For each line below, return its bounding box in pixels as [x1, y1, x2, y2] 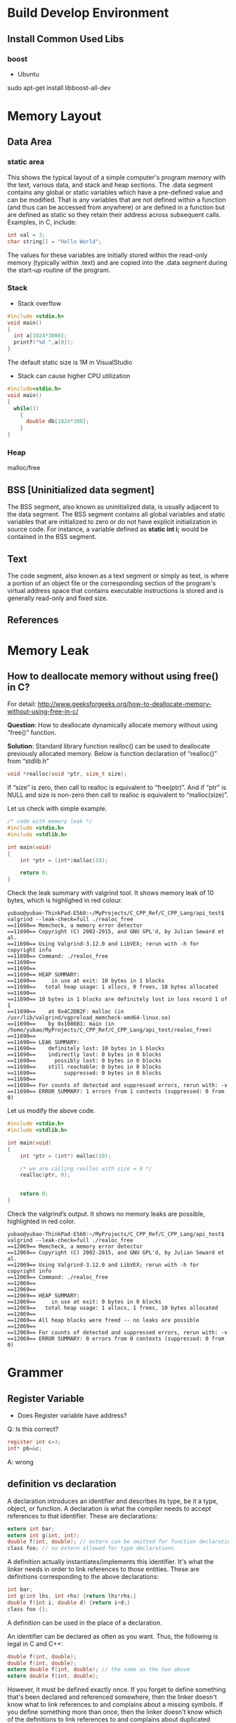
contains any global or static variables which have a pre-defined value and [7, 188, 223, 196]
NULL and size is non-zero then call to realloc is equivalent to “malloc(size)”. [7, 791, 228, 799]
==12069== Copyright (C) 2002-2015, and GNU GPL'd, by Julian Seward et [7, 1249, 225, 1256]
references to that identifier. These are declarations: [7, 1511, 158, 1520]
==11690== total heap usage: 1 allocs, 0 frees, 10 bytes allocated [7, 984, 218, 991]
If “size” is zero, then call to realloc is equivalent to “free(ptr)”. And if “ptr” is [7, 784, 227, 792]
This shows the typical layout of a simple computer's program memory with [7, 173, 226, 181]
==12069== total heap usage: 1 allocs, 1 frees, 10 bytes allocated [7, 1305, 218, 1312]
